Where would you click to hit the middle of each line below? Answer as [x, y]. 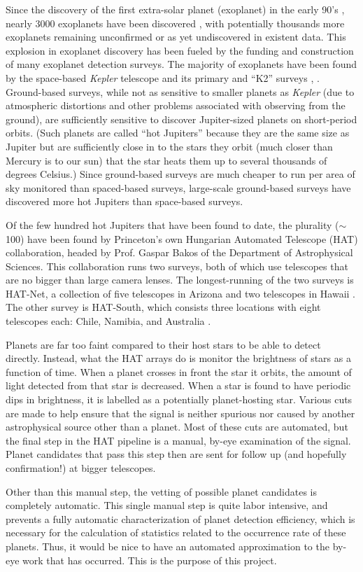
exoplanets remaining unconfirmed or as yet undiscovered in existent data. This [176, 37]
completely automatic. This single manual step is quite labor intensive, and [167, 505]
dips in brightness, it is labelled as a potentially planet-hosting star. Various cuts [179, 399]
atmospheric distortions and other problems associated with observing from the [176, 105]
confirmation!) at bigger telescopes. [81, 468]
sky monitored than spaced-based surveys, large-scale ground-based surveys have [178, 187]
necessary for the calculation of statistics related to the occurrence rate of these [176, 532]
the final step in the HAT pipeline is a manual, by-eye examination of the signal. [178, 440]
